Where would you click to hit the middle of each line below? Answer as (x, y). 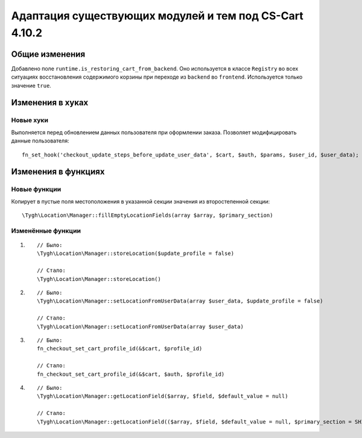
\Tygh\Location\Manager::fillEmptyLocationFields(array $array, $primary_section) (148, 215)
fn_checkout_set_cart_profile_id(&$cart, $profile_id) (120, 349)
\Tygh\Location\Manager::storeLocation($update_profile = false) (136, 253)
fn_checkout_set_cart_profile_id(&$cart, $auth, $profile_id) (131, 374)
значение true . (31, 85)
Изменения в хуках (50, 103)
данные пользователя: (40, 141)
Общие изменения (48, 54)
